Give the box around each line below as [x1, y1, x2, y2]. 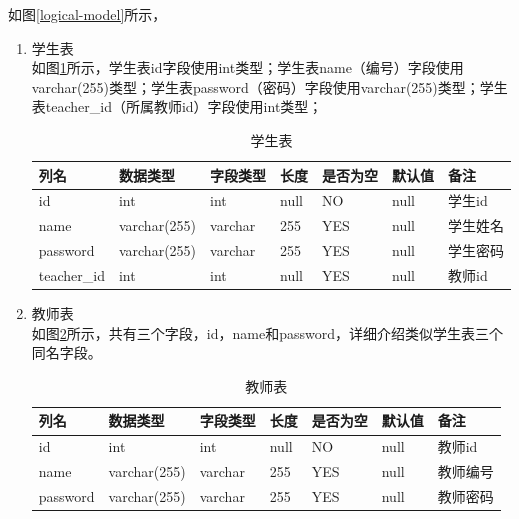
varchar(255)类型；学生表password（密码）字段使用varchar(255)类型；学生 [31, 76, 508, 97]
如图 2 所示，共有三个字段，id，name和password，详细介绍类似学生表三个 [31, 322, 503, 343]
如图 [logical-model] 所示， [8, 4, 167, 24]
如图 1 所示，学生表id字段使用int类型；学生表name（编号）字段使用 [31, 57, 464, 78]
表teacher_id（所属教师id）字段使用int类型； [31, 96, 323, 117]
